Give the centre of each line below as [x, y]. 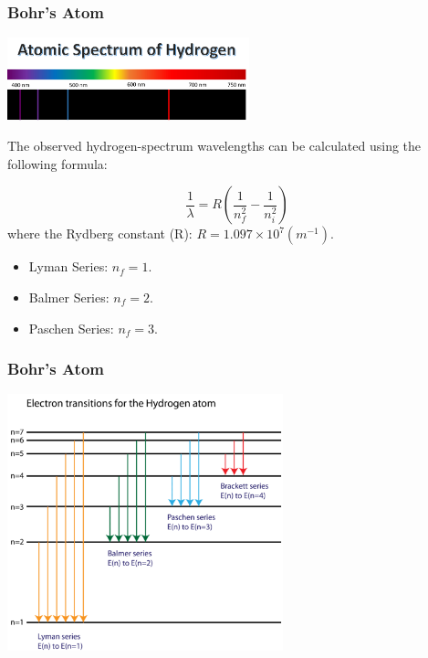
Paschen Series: [71, 328]
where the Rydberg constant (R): [100, 233]
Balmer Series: [69, 297]
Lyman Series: [68, 266]
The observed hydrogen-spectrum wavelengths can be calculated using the [214, 146]
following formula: [57, 163]
